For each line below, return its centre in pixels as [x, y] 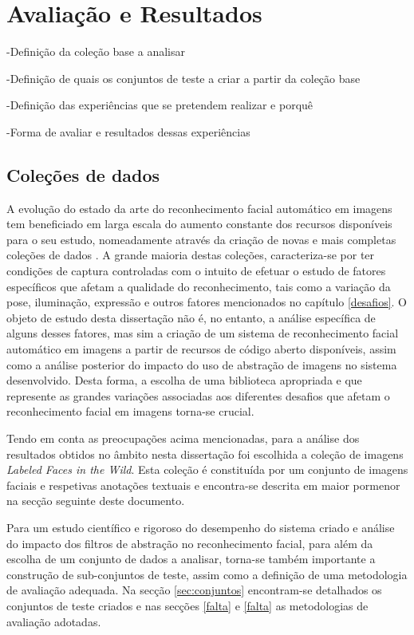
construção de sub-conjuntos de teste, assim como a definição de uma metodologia [207, 574]
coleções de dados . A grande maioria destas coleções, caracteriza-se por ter [191, 255]
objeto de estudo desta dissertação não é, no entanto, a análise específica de [191, 317]
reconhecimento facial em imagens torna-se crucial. [130, 411]
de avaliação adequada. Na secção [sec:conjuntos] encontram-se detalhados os [194, 590]
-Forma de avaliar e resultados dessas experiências [128, 131]
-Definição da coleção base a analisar [96, 51]
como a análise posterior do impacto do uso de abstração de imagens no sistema [202, 364]
